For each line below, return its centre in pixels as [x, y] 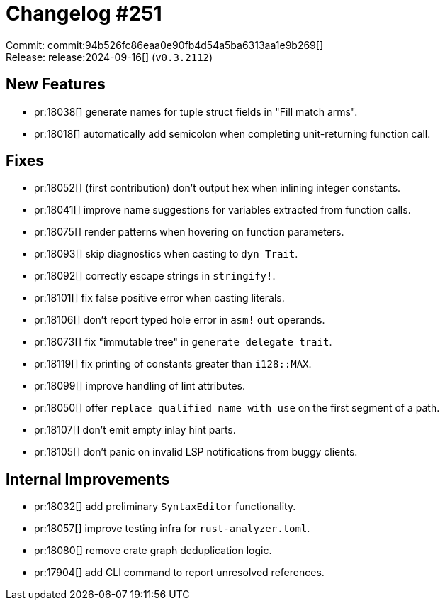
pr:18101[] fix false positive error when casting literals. [159, 298]
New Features [56, 84]
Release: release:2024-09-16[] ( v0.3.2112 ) [109, 57]
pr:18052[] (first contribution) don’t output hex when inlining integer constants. [218, 188]
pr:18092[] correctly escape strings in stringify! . [155, 276]
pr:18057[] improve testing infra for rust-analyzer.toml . [172, 529]
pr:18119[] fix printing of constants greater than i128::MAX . [173, 364]
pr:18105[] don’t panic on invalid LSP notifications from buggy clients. [196, 452]
